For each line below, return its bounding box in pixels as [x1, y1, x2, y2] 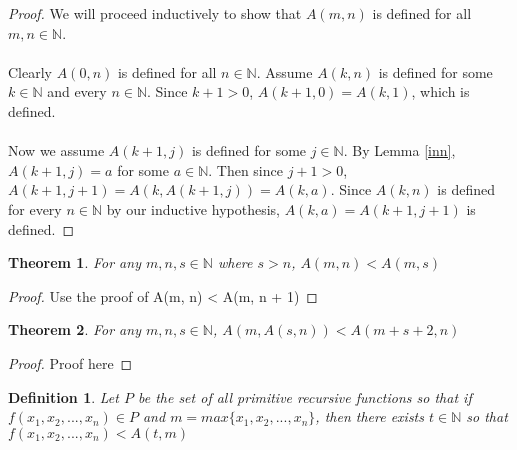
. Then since [208, 159, 283, 180]
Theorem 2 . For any [8, 319, 141, 340]
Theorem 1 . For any [8, 252, 141, 273]
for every [8, 198, 62, 219]
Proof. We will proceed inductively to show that [8, 3, 302, 23]
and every [47, 81, 107, 102]
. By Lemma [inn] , [343, 140, 456, 161]
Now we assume [8, 140, 105, 161]
